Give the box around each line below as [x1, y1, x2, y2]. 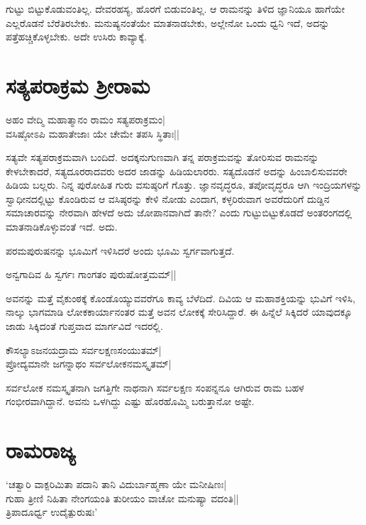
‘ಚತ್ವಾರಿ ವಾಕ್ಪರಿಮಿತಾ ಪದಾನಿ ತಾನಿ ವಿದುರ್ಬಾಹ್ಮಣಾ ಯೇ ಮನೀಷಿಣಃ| [6, 477, 227, 492]
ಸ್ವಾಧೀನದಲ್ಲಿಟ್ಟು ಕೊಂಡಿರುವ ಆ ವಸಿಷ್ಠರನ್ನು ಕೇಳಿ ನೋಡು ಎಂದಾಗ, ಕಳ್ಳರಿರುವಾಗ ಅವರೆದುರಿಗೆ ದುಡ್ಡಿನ [6, 191, 330, 206]
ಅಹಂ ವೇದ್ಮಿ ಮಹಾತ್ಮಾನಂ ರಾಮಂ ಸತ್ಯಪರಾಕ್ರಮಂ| [6, 111, 165, 126]
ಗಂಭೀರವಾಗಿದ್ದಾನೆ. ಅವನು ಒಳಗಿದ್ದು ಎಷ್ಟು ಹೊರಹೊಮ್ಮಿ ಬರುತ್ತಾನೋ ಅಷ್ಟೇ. [6, 394, 255, 409]
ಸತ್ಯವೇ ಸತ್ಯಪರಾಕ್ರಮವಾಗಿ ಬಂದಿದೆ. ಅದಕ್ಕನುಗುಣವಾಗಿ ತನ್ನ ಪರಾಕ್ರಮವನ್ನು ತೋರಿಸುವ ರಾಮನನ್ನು [6, 150, 319, 165]
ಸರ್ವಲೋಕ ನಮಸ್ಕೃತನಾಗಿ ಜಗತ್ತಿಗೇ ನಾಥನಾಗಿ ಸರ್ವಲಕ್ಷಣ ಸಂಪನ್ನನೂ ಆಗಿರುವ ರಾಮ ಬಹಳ [6, 380, 304, 394]
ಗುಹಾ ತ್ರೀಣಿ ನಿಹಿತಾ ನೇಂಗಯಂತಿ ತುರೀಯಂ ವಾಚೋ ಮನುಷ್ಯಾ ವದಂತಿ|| [6, 490, 239, 505]
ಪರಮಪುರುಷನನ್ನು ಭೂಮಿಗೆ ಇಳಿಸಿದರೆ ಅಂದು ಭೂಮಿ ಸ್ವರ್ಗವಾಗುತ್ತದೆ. [6, 243, 235, 258]
